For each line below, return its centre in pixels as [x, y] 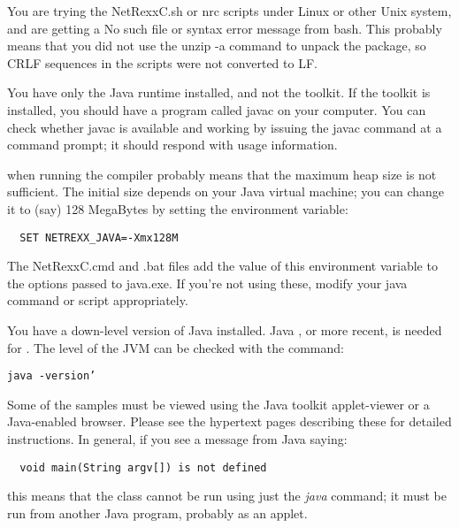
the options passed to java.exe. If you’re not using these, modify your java [207, 283]
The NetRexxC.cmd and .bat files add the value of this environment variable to [222, 266]
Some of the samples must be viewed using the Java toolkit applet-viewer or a [218, 404]
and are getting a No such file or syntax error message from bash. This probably [225, 28]
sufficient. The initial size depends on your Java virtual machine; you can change [226, 191]
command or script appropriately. [98, 300]
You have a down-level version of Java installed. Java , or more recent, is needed [225, 329]
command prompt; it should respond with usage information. [172, 145]
